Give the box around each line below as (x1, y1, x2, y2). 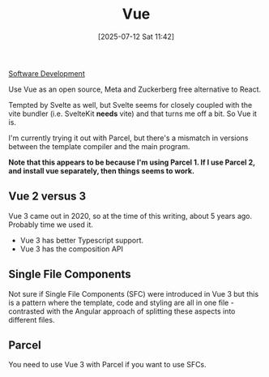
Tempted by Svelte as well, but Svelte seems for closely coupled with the (8, 100, 253, 109)
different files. (8, 315, 55, 324)
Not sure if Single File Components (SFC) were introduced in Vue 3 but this (8, 289, 259, 298)
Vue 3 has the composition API (19, 244, 124, 254)
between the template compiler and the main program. (8, 141, 190, 151)
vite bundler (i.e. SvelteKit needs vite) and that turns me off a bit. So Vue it (8, 109, 258, 118)
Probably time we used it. (8, 220, 93, 229)
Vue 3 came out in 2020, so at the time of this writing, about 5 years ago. (8, 211, 253, 221)
